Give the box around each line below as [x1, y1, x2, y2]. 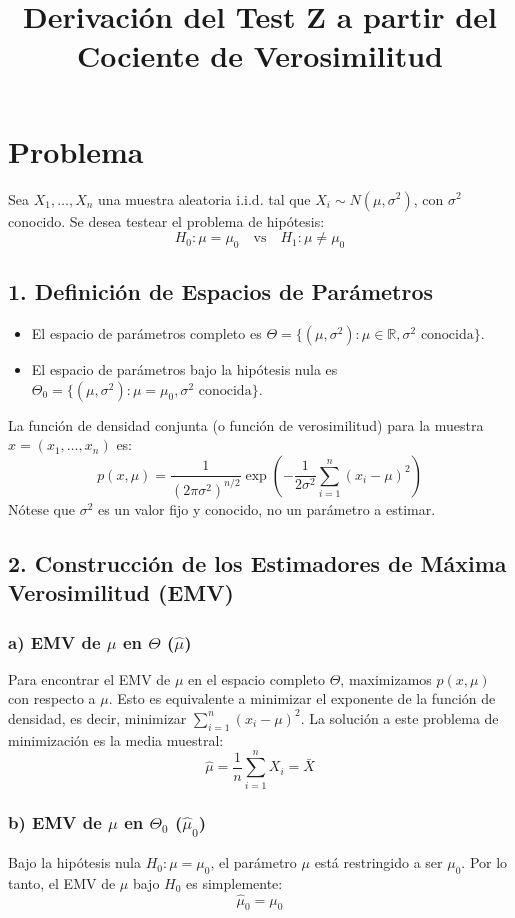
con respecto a [8, 688, 96, 709]
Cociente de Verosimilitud [77, 35, 443, 76]
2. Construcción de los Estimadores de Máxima [8, 547, 507, 578]
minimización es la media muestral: [8, 729, 224, 750]
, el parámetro [210, 852, 297, 873]
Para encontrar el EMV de [8, 668, 171, 689]
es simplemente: [186, 872, 283, 893]
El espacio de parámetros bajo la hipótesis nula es [31, 359, 338, 380]
